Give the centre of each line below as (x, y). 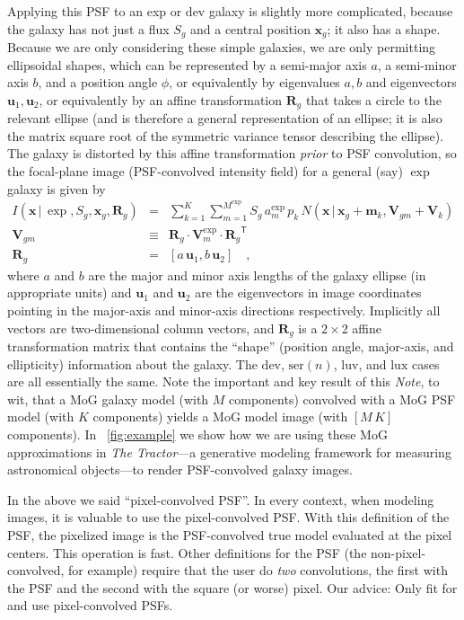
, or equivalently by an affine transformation (161, 99)
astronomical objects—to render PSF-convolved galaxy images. (180, 469)
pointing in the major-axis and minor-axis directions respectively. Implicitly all (224, 310)
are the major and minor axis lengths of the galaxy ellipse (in (257, 275)
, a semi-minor (417, 64)
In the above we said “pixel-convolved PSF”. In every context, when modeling (221, 499)
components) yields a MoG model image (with (220, 416)
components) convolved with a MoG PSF (342, 399)
